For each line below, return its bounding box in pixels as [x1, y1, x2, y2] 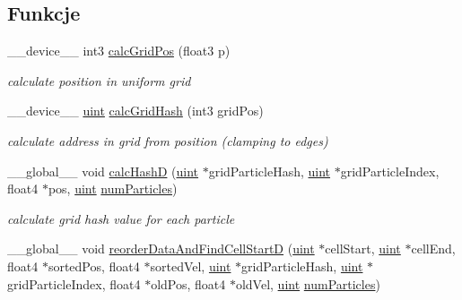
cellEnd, [411, 239, 456, 258]
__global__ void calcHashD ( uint [7, 161, 199, 180]
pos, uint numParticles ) [48, 179, 178, 198]
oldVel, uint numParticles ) [235, 274, 380, 293]
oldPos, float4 [151, 274, 226, 293]
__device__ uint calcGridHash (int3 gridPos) [7, 101, 264, 120]
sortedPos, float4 [48, 256, 140, 275]
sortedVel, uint [150, 256, 231, 275]
